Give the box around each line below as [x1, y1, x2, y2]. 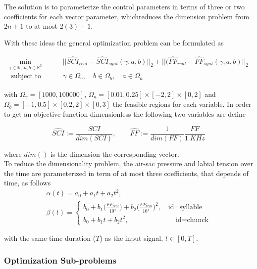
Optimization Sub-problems [4, 254, 116, 266]
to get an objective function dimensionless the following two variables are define [4, 108, 246, 119]
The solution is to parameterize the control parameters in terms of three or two [4, 1, 245, 11]
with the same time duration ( [4, 233, 96, 243]
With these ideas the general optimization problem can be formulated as [4, 37, 224, 47]
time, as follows [4, 178, 51, 188]
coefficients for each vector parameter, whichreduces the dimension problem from [4, 11, 250, 21]
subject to [11, 73, 41, 80]
